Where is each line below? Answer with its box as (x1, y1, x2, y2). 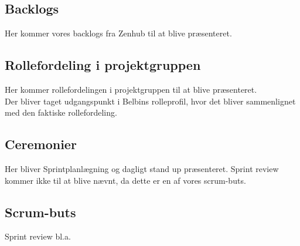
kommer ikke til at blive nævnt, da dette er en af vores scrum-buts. (5, 174, 246, 186)
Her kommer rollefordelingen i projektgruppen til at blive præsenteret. (5, 83, 257, 95)
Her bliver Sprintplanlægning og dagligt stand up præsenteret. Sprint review (5, 162, 279, 174)
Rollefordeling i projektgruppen (5, 56, 201, 74)
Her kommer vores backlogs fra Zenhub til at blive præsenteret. (5, 27, 232, 39)
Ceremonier (5, 135, 77, 153)
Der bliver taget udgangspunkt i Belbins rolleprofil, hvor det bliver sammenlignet (5, 95, 296, 107)
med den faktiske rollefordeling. (5, 106, 117, 119)
